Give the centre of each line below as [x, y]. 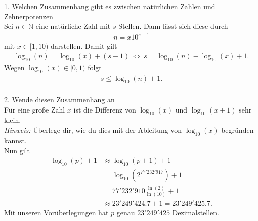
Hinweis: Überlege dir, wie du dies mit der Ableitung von [93, 130]
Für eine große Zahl [35, 109]
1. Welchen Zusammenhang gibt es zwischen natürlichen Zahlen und [110, 6]
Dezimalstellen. [196, 213]
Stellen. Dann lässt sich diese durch [173, 26]
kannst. [15, 140]
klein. [13, 120]
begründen [238, 130]
